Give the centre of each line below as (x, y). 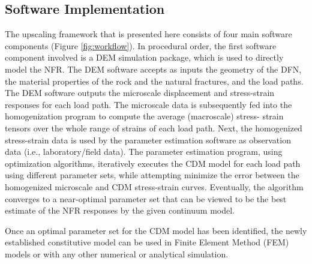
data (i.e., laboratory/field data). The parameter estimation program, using (144, 151)
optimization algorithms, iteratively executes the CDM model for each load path (153, 163)
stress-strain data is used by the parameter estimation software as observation (148, 139)
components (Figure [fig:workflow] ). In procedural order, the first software (141, 45)
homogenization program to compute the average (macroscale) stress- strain (144, 116)
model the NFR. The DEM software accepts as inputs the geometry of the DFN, (153, 69)
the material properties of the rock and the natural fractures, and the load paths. (154, 81)
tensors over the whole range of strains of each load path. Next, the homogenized (154, 127)
